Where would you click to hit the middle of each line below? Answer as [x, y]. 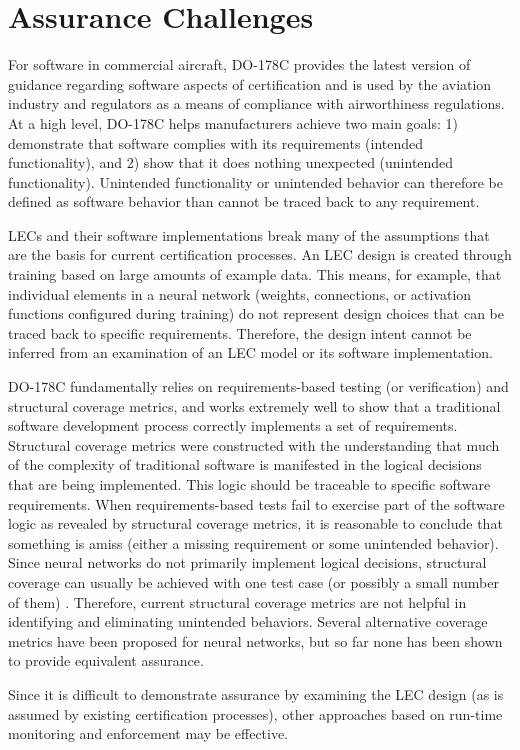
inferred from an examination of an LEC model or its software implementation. [250, 352]
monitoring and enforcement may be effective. [148, 733]
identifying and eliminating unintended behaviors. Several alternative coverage [248, 621]
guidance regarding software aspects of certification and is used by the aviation [250, 83]
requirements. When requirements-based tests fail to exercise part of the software [256, 503]
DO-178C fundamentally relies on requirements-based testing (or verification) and [258, 386]
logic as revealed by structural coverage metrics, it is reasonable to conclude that [255, 523]
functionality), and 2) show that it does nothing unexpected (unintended [231, 162]
